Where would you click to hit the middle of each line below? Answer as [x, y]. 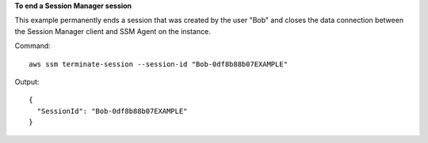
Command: [32, 46]
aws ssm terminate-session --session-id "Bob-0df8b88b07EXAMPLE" [159, 64]
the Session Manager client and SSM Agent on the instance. [113, 31]
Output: [27, 81]
